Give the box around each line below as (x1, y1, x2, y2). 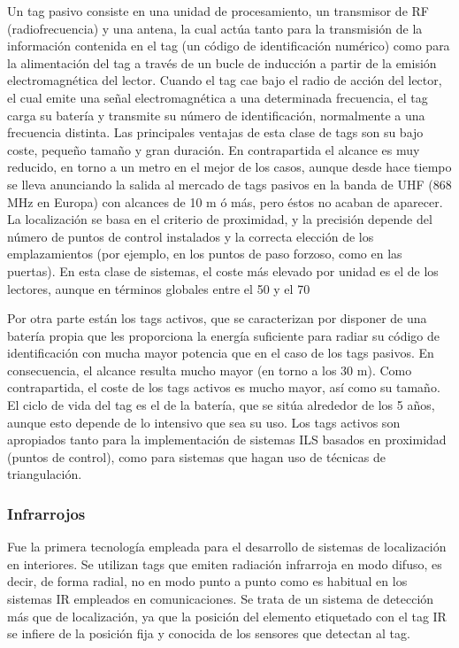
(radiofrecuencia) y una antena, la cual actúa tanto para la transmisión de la (7, 19, 423, 37)
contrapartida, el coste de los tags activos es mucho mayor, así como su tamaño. (7, 378, 440, 397)
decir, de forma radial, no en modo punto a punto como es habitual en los (7, 572, 408, 590)
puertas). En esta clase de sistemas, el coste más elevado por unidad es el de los (7, 261, 439, 280)
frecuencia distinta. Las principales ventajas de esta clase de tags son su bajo (7, 123, 424, 142)
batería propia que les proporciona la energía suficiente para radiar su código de (7, 326, 440, 344)
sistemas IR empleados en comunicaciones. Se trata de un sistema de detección (7, 590, 434, 608)
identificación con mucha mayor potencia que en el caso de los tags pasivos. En (7, 343, 434, 362)
